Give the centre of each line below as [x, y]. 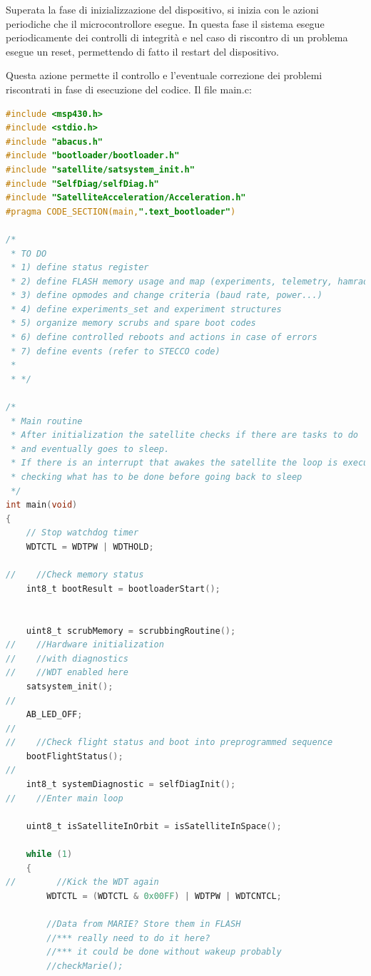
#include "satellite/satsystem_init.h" [100, 169]
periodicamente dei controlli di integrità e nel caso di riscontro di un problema [177, 37]
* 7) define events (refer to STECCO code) [116, 351]
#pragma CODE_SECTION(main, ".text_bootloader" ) [121, 211]
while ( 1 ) [49, 854]
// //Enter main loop [65, 798]
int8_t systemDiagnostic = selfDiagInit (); [131, 785]
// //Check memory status [75, 575]
